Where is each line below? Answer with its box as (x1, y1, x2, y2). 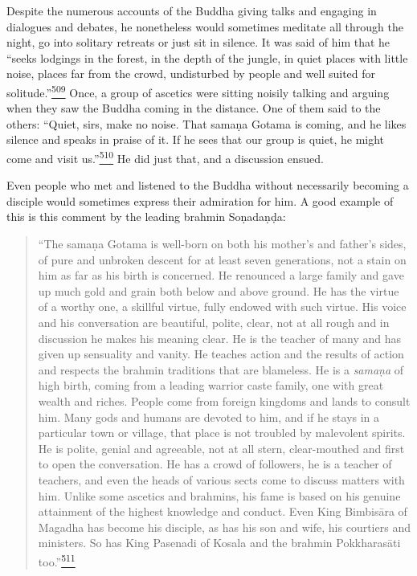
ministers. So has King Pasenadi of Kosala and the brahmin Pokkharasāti (38, 534, 401, 551)
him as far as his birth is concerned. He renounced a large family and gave (38, 267, 404, 284)
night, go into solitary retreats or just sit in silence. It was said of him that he (6, 34, 390, 51)
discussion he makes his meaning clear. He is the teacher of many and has (38, 329, 402, 346)
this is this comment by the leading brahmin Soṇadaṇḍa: (6, 208, 286, 225)
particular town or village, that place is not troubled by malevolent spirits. (38, 424, 406, 441)
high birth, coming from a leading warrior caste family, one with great (38, 377, 384, 394)
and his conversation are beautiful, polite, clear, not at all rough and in (38, 314, 390, 330)
